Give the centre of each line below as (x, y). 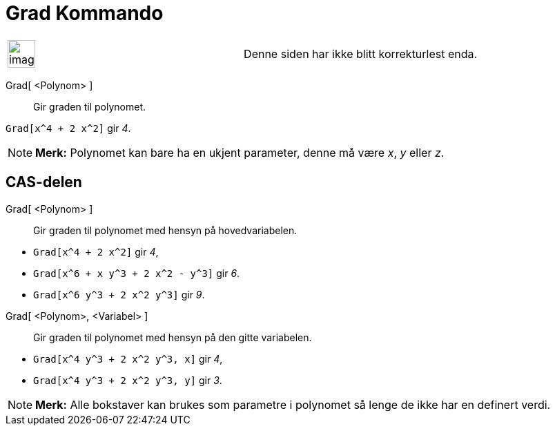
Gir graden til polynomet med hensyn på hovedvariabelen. (165, 230)
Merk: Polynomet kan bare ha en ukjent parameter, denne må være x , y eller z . (240, 152)
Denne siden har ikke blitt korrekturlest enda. (361, 54)
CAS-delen (44, 182)
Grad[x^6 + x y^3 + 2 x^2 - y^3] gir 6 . (137, 273)
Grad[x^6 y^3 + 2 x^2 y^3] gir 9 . (119, 294)
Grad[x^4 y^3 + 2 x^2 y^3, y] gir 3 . (128, 380)
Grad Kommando (85, 13)
